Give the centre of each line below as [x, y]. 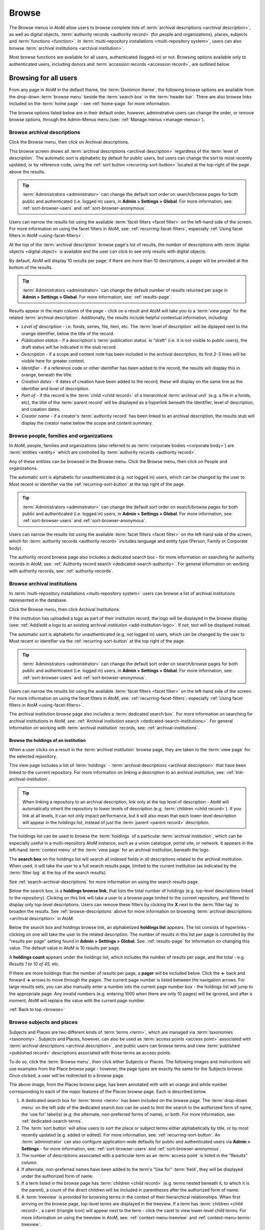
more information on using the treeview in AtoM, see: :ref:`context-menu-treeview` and [109, 1217]
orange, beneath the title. [47, 375]
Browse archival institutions [43, 584]
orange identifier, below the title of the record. [68, 333]
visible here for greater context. [53, 361]
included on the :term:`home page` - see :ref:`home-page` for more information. [90, 104]
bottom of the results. [31, 267]
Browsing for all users [43, 78]
